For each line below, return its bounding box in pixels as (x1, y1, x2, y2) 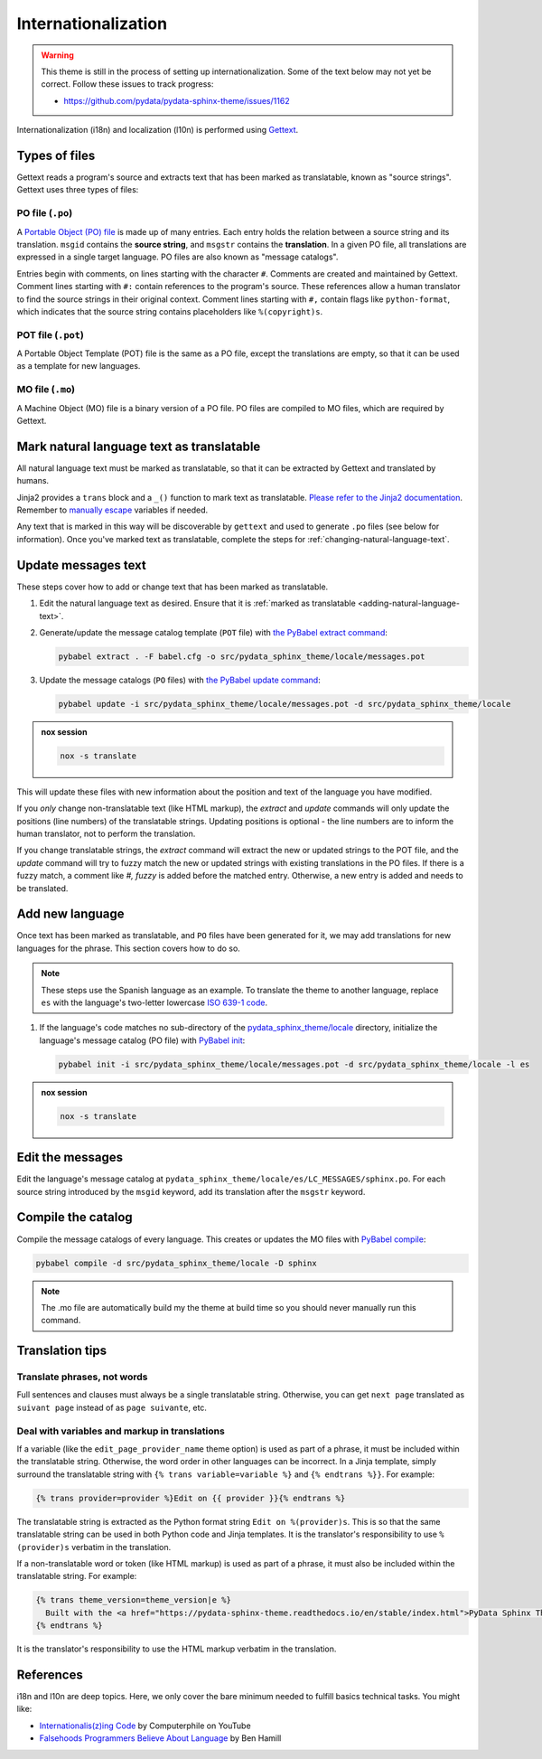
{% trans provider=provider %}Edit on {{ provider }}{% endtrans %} (35, 1492, 346, 1503)
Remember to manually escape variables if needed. (16, 504, 209, 515)
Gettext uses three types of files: (16, 184, 139, 195)
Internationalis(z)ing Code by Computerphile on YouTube (39, 1720, 252, 1731)
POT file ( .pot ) (16, 328, 85, 341)
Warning (41, 50, 74, 61)
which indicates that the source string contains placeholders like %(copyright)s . (16, 306, 323, 316)
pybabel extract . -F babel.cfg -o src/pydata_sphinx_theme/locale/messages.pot (58, 651, 425, 662)
